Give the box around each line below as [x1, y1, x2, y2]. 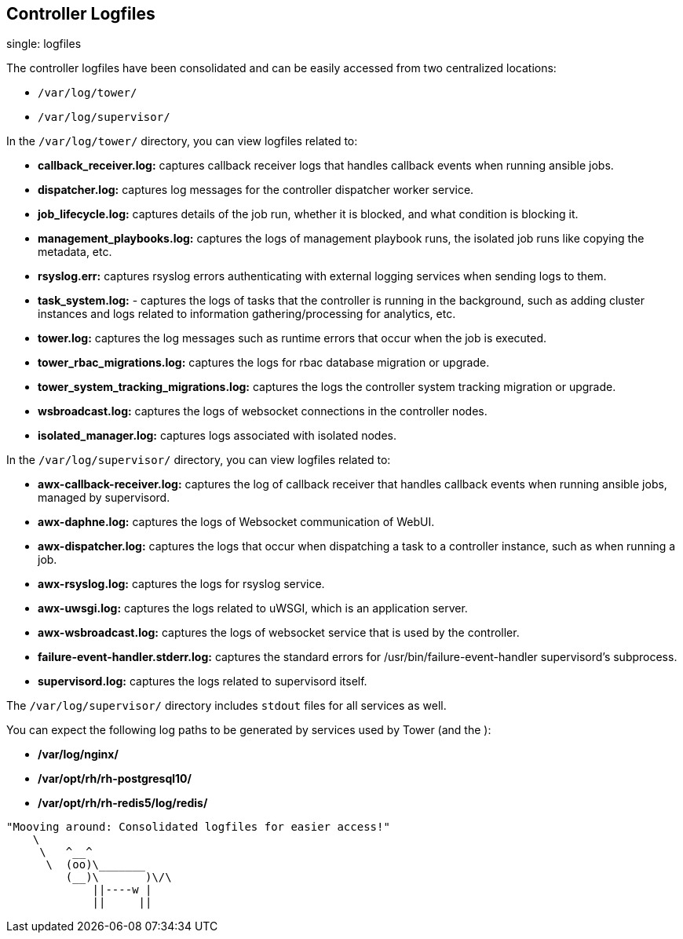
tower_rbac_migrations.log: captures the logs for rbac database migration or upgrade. [38, 356, 490, 370]
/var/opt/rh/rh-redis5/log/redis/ [38, 796, 208, 810]
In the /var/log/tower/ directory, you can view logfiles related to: [6, 134, 358, 148]
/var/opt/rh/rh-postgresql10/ [38, 772, 192, 786]
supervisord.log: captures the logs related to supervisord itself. [38, 674, 367, 689]
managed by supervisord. [38, 491, 170, 505]
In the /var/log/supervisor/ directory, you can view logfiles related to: [6, 453, 391, 467]
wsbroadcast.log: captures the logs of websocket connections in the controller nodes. [38, 404, 488, 418]
